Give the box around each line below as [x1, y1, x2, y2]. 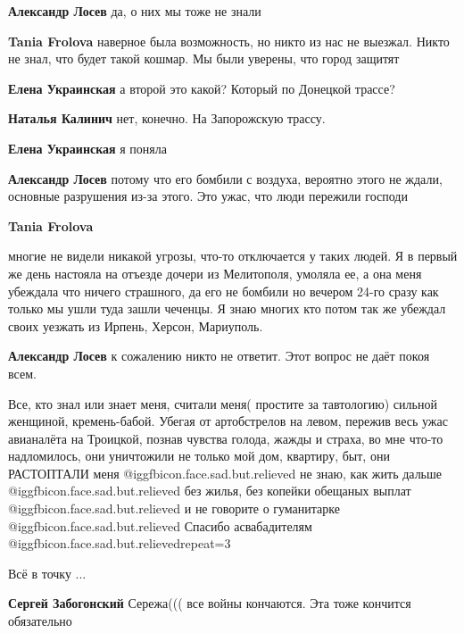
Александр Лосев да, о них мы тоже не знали [8, 2, 261, 20]
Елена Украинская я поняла [8, 138, 167, 157]
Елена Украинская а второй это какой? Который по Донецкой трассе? [8, 79, 395, 97]
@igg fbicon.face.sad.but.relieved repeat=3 [8, 534, 231, 553]
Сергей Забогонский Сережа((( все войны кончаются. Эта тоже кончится [8, 594, 411, 612]
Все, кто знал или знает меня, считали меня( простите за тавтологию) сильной [8, 394, 437, 412]
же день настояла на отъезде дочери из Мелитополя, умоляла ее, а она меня [8, 263, 422, 282]
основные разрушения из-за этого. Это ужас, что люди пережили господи [8, 187, 408, 205]
